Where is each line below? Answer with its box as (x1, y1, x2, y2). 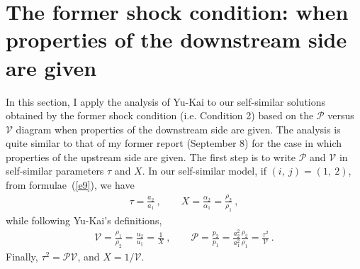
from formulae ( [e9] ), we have (6, 177, 135, 192)
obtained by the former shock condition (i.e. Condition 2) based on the (6, 108, 314, 123)
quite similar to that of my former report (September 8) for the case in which (6, 136, 342, 150)
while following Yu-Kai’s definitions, (6, 212, 162, 227)
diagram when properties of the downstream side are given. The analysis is (16, 121, 341, 136)
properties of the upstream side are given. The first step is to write (6, 149, 296, 164)
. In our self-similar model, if (142, 163, 266, 178)
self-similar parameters (6, 163, 104, 178)
